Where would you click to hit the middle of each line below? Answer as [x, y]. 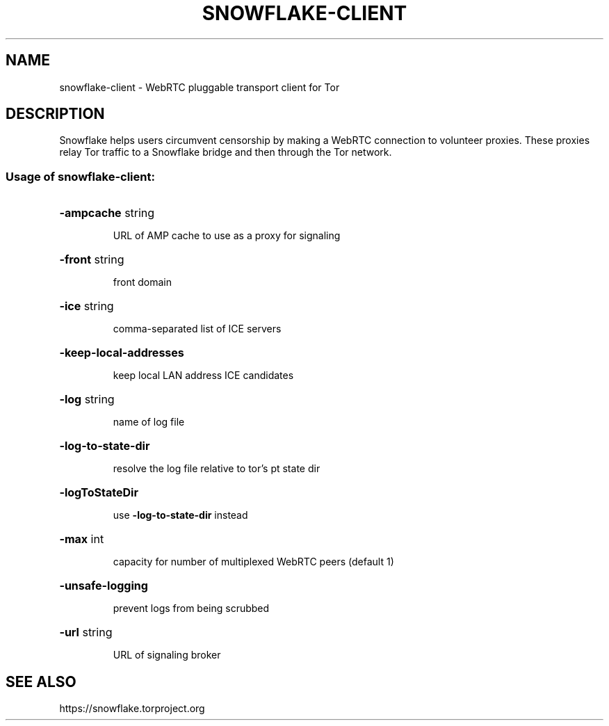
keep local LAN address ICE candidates [203, 376]
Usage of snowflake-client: [80, 176]
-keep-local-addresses [122, 353]
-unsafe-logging [104, 586]
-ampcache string [107, 213]
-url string [86, 632]
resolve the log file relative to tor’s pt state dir [217, 469]
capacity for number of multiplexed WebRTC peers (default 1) [253, 562]
